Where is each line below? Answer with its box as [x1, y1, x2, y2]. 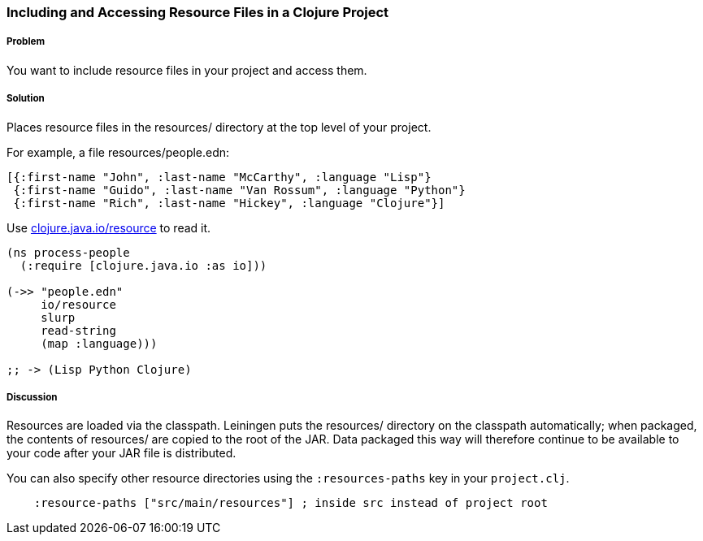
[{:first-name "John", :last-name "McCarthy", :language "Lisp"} [7, 170, 432, 184]
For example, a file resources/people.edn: [7, 145, 230, 159]
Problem [7, 36, 46, 48]
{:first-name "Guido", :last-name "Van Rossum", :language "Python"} [13, 183, 466, 197]
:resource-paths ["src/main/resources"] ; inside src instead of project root [33, 496, 548, 510]
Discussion [7, 391, 58, 403]
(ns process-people [7, 245, 130, 259]
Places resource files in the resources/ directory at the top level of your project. [7, 119, 432, 134]
